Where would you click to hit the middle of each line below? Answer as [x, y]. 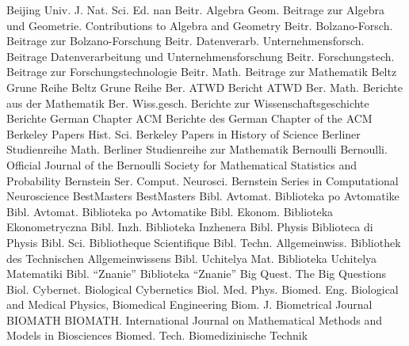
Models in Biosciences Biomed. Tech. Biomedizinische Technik [157, 335]
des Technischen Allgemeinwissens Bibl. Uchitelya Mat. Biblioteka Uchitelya [192, 258]
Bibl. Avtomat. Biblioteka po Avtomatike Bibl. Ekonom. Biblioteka [170, 211]
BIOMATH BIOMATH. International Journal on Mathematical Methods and [195, 319]
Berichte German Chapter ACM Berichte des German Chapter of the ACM [189, 118]
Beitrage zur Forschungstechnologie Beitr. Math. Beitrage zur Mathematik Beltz [202, 72]
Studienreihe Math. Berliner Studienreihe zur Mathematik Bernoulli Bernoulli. [197, 149]
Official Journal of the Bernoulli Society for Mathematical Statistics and [182, 164]
